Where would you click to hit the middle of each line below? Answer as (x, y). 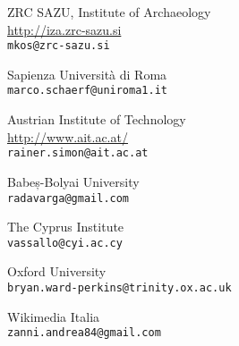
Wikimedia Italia (54, 316)
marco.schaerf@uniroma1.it (87, 91)
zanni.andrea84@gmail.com (84, 333)
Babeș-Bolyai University (73, 181)
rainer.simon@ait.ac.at (78, 153)
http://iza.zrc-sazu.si (64, 29)
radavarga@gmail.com (68, 198)
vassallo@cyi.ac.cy (65, 243)
